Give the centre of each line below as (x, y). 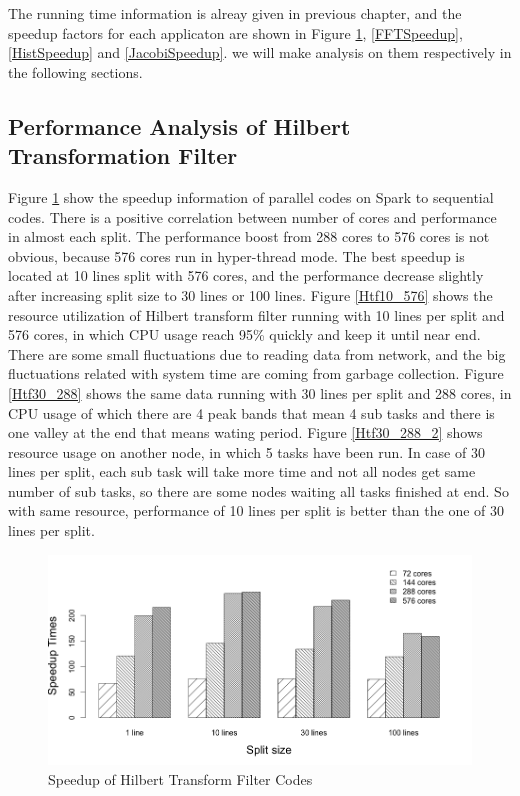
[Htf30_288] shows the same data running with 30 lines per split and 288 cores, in (260, 392)
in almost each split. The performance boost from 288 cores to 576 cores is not (249, 236)
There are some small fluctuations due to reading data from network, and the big (257, 353)
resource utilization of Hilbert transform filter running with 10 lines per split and (256, 314)
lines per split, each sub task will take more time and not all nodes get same (242, 471)
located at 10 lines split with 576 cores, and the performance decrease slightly (246, 275)
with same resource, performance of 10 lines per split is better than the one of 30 (256, 510)
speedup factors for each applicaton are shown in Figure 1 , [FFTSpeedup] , (235, 32)
